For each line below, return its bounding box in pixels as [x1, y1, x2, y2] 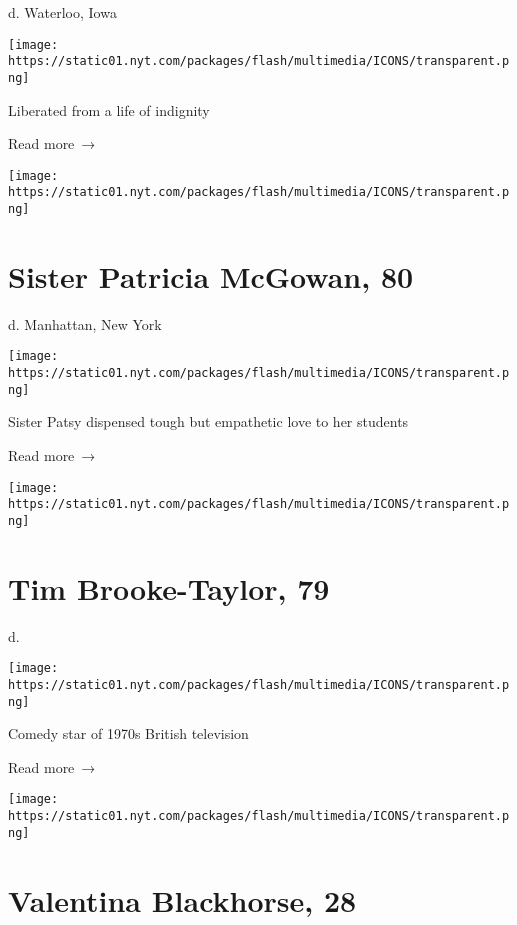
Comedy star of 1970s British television [8, 723, 249, 744]
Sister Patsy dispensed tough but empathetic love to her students [8, 411, 409, 432]
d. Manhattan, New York [8, 313, 162, 334]
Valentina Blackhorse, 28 [8, 879, 357, 920]
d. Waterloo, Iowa [8, 2, 117, 22]
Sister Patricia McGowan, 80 [8, 255, 414, 296]
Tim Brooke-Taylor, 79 [8, 567, 330, 608]
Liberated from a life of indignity [8, 99, 210, 120]
